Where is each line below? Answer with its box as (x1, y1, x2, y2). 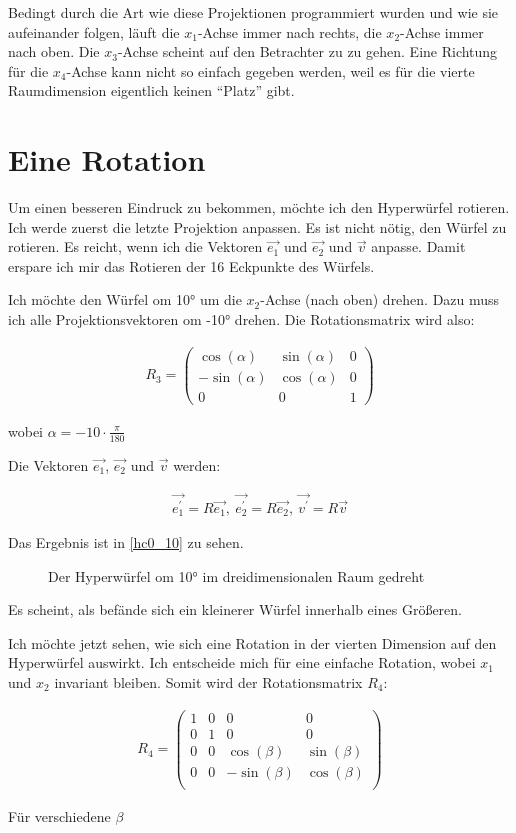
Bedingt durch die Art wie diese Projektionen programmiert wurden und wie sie (8, 2, 499, 22)
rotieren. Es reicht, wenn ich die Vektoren (8, 236, 263, 257)
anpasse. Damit (371, 236, 466, 257)
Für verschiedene (8, 805, 111, 826)
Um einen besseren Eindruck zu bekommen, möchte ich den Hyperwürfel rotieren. (8, 197, 510, 218)
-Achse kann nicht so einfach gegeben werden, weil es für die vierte (66, 60, 475, 81)
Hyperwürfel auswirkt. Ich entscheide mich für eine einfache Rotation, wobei (8, 652, 476, 673)
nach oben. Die (8, 41, 100, 62)
